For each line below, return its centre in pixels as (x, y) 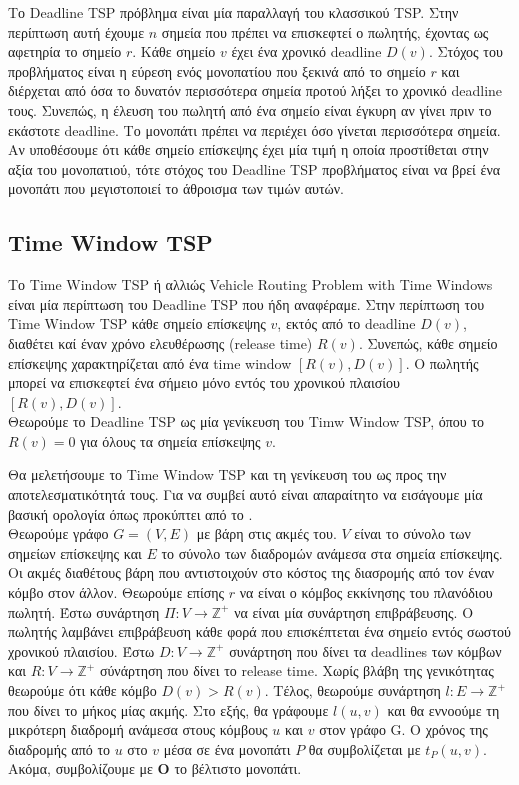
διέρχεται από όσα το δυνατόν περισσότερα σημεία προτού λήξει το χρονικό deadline (255, 90)
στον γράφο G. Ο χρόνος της (403, 729)
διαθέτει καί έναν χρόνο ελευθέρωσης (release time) (160, 342)
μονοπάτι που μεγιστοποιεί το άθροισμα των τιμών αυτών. (176, 188)
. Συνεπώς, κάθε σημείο (428, 342)
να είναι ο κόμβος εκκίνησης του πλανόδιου (366, 592)
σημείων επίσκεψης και (75, 552)
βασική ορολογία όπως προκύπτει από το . (130, 513)
